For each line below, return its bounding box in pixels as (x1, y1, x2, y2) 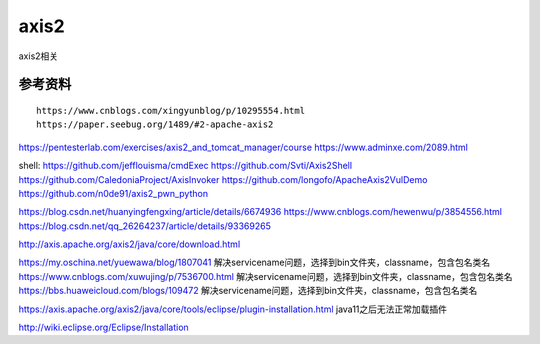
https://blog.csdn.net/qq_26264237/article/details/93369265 (18, 220, 272, 232)
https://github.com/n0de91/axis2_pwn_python (18, 187, 209, 199)
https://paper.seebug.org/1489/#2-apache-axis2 (36, 119, 274, 130)
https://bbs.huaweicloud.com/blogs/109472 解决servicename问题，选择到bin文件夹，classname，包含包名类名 (18, 285, 478, 297)
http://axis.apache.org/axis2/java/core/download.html (18, 238, 241, 250)
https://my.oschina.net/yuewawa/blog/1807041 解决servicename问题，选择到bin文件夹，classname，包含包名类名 (18, 256, 490, 269)
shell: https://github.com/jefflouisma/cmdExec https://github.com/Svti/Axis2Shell (18, 160, 353, 172)
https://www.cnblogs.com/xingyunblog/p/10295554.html (36, 105, 305, 116)
